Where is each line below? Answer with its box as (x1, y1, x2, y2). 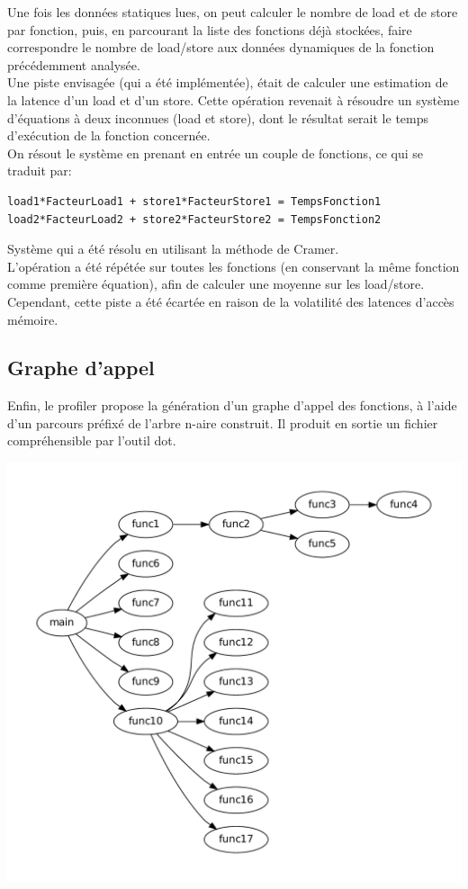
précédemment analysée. (7, 55, 140, 74)
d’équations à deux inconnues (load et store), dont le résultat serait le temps (7, 108, 429, 127)
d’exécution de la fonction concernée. (7, 126, 211, 145)
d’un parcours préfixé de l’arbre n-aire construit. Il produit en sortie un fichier (7, 413, 438, 432)
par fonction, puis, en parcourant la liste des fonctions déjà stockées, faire (7, 20, 412, 39)
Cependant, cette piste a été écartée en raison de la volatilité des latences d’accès (7, 292, 454, 310)
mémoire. (7, 310, 58, 328)
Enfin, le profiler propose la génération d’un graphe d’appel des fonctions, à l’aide (7, 396, 457, 415)
